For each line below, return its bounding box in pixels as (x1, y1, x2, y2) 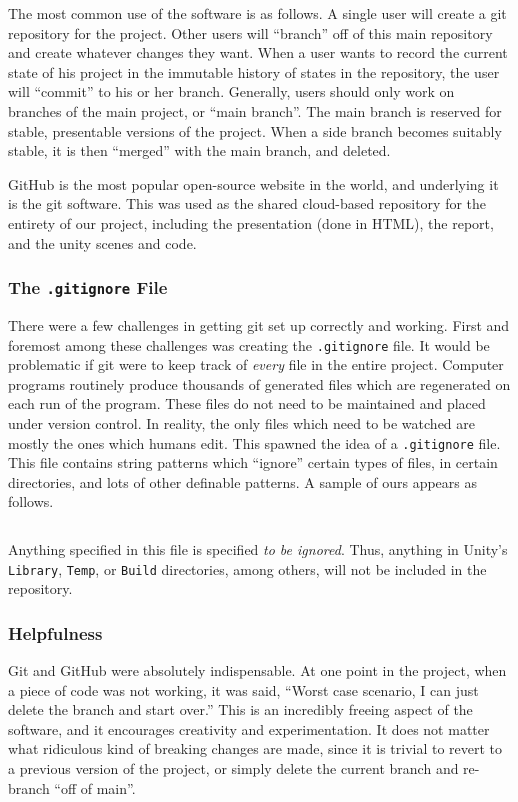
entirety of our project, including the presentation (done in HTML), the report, (8, 212, 494, 233)
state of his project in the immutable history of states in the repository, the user (8, 61, 500, 82)
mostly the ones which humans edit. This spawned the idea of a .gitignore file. (8, 432, 501, 453)
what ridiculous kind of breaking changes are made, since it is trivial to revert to (8, 738, 503, 759)
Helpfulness (8, 620, 103, 645)
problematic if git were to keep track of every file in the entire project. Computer (8, 354, 504, 375)
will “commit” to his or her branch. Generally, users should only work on (8, 81, 455, 102)
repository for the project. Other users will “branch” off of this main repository (8, 22, 493, 43)
